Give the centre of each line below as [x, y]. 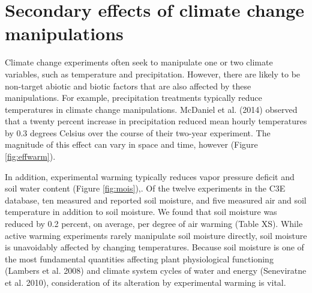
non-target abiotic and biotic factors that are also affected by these [128, 86]
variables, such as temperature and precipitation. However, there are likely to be [153, 74]
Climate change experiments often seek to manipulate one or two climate [139, 62]
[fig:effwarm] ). [30, 156]
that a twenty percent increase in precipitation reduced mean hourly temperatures [156, 121]
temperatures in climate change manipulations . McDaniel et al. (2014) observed [151, 109]
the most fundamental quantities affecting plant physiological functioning [139, 258]
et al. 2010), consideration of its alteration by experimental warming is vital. [145, 282]
